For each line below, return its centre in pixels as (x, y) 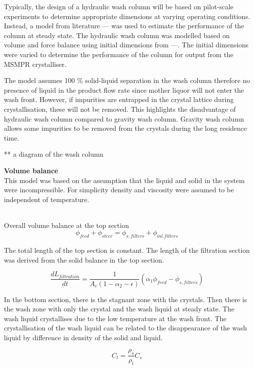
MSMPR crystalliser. (35, 64)
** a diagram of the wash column (54, 154)
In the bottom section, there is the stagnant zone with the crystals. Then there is (126, 299)
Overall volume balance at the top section (66, 225)
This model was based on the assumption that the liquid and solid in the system (124, 180)
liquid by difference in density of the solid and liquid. (83, 337)
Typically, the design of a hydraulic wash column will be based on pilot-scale (119, 6)
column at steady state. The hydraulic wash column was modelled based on (117, 35)
